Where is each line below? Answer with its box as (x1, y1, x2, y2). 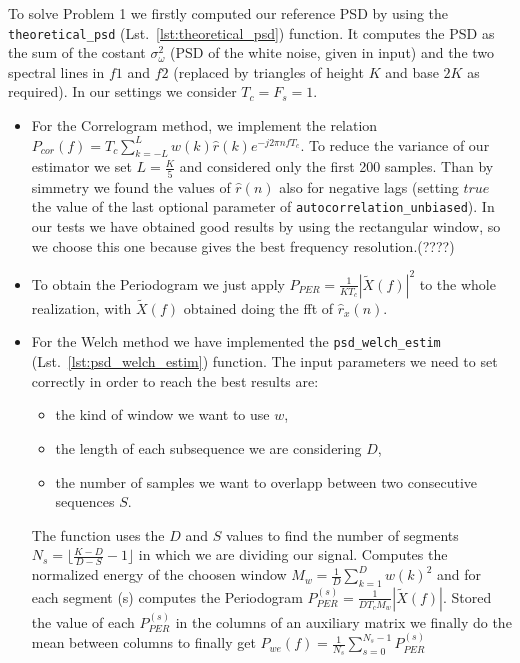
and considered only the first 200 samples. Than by (179, 156, 494, 177)
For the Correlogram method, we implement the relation (31, 115, 378, 136)
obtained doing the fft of (183, 297, 334, 318)
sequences (55, 491, 115, 512)
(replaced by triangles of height (173, 61, 364, 82)
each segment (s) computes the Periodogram (31, 586, 303, 607)
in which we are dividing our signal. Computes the (138, 544, 448, 565)
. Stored (443, 586, 492, 607)
